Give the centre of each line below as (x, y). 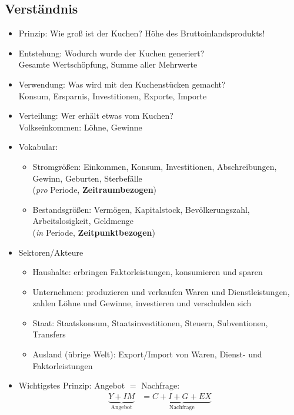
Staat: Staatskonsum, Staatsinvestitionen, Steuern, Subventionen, (150, 322)
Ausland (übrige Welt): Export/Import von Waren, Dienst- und (147, 354)
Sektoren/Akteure (51, 252)
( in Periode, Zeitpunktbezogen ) (94, 232)
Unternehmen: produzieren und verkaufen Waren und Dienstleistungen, (161, 291)
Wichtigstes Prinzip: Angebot (72, 385)
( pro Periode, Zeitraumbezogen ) (95, 190)
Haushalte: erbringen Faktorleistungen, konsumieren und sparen (148, 272)
